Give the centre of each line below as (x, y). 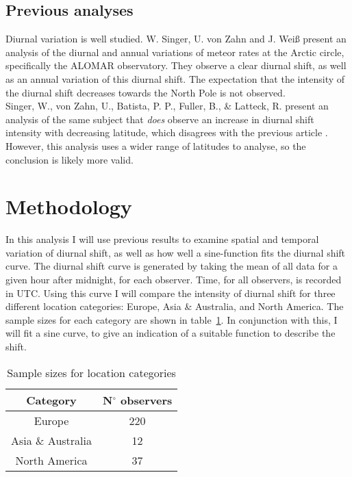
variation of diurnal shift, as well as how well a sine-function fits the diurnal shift (176, 252)
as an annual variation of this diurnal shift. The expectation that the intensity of (175, 78)
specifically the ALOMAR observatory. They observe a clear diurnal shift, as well (176, 65)
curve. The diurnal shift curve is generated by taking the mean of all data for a (172, 266)
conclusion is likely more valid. (70, 159)
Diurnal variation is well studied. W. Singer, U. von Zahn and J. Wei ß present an (176, 39)
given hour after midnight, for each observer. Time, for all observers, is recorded (174, 280)
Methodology (69, 206)
